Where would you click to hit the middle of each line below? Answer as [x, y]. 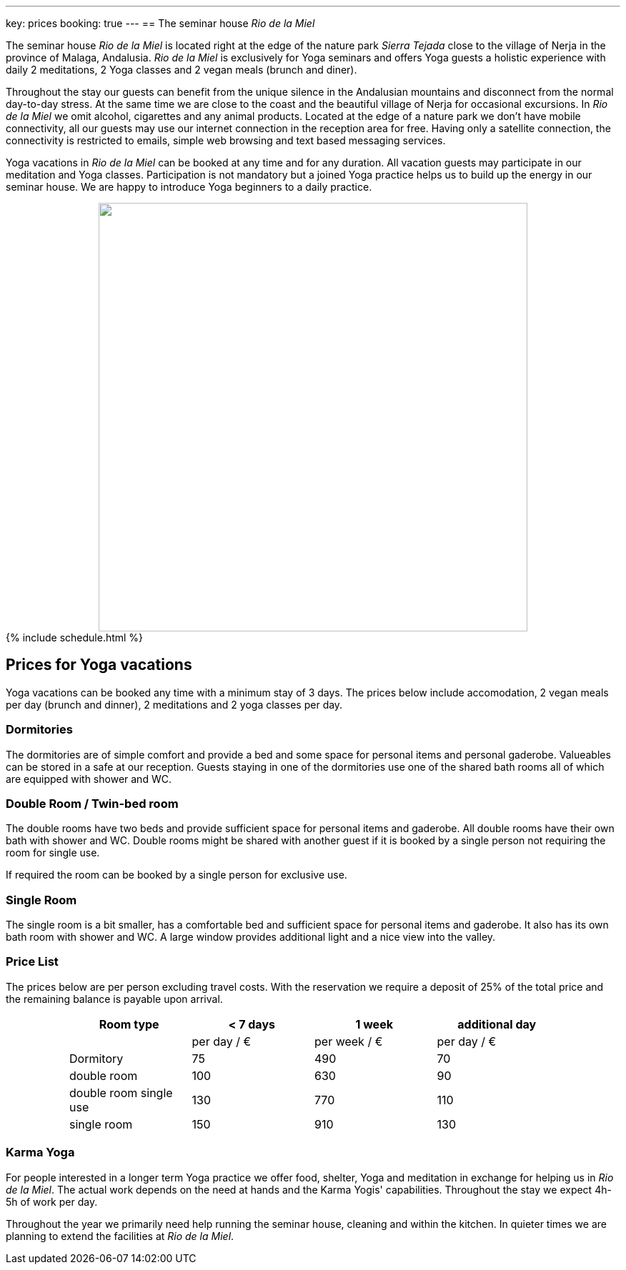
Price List [32, 962]
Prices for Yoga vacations [99, 665]
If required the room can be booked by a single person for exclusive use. [177, 875]
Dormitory [96, 1058]
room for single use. [53, 853]
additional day [497, 1024]
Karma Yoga [40, 1152]
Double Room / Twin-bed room [92, 803]
